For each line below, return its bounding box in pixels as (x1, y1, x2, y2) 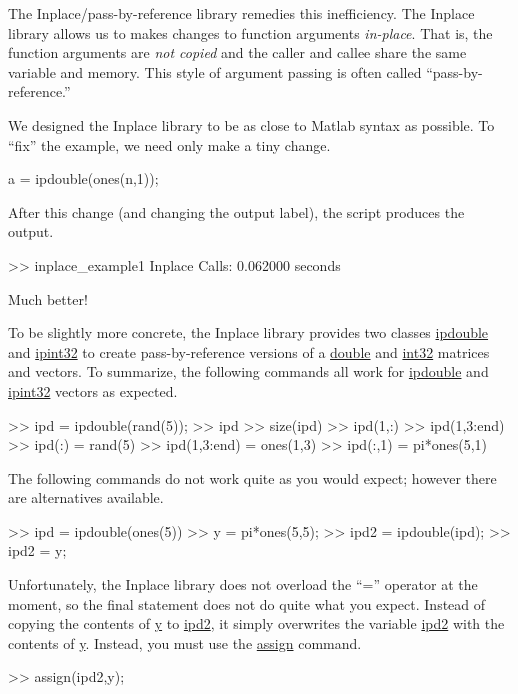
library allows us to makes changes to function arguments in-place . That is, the (8, 22, 493, 43)
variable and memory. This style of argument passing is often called (8, 61, 422, 82)
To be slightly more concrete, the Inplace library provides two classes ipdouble (8, 322, 489, 343)
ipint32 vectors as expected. (8, 380, 178, 401)
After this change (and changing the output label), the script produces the (8, 201, 465, 222)
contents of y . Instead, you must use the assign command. (8, 632, 362, 653)
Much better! (8, 288, 88, 309)
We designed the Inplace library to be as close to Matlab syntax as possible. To (8, 114, 495, 135)
